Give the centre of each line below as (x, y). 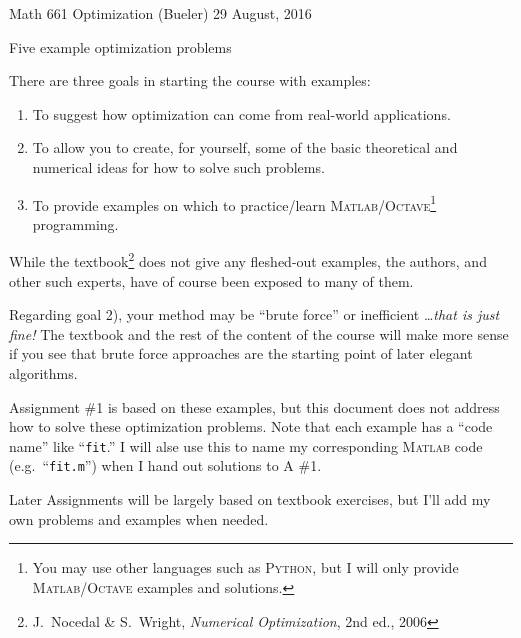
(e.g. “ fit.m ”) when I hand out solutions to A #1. (165, 465)
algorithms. (43, 373)
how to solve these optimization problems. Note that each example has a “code (251, 426)
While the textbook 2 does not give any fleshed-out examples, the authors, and (248, 260)
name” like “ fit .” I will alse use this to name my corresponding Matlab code (246, 445)
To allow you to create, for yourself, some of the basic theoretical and (245, 147)
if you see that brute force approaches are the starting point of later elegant (241, 353)
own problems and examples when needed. (139, 518)
